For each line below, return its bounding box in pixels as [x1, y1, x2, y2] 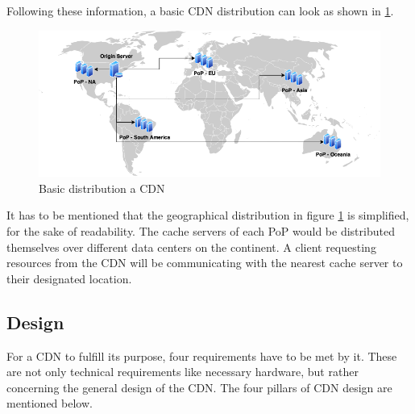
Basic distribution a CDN [39, 179, 165, 196]
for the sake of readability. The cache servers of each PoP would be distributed [6, 223, 395, 240]
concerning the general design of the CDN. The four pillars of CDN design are [6, 378, 392, 395]
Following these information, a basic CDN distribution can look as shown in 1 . [6, 2, 394, 19]
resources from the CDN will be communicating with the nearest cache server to [6, 254, 403, 271]
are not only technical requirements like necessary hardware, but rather [6, 363, 359, 380]
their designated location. [6, 270, 132, 286]
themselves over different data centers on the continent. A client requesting [6, 238, 376, 255]
